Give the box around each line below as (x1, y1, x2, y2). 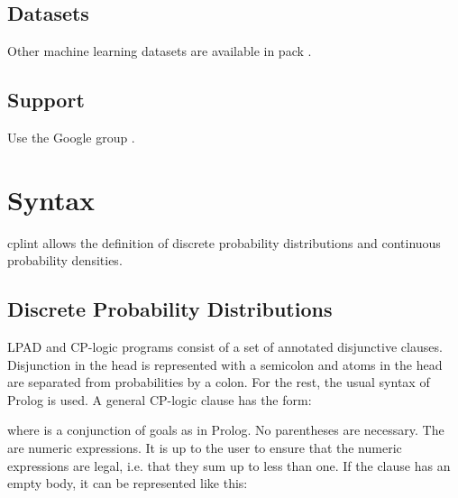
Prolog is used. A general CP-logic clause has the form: (7, 390, 312, 409)
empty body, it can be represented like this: (7, 474, 248, 493)
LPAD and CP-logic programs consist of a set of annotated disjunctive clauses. (7, 337, 443, 356)
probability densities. (7, 251, 123, 270)
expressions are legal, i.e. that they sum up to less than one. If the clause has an (7, 456, 451, 475)
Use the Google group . (7, 128, 135, 146)
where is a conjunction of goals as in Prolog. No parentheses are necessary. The (7, 420, 444, 439)
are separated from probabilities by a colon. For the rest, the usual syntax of (7, 373, 430, 392)
